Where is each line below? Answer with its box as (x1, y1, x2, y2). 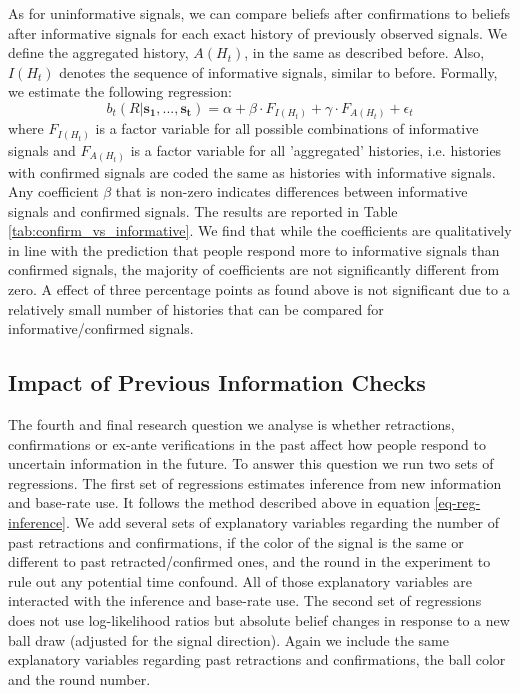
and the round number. (8, 668, 151, 689)
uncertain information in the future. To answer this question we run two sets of (8, 453, 494, 474)
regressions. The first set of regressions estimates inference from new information (8, 472, 502, 493)
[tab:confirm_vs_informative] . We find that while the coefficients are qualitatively (8, 220, 512, 241)
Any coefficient (8, 181, 99, 202)
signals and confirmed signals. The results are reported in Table (8, 200, 398, 221)
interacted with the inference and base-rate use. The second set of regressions (8, 590, 482, 611)
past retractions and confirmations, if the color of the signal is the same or (8, 531, 464, 552)
